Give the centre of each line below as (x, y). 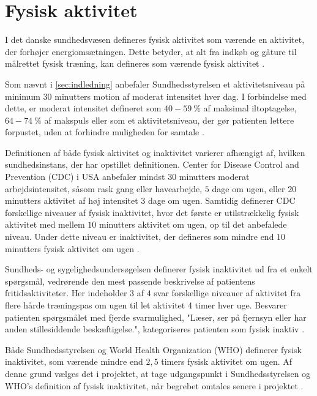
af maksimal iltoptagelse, (250, 108)
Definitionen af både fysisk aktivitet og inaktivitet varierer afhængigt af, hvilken (155, 152)
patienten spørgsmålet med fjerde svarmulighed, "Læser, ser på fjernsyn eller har (156, 317)
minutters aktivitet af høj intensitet (72, 200)
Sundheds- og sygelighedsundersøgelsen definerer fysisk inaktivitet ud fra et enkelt (159, 269)
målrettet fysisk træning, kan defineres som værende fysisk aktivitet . (135, 63)
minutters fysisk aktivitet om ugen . (72, 248)
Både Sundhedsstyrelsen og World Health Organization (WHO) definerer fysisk (153, 349)
